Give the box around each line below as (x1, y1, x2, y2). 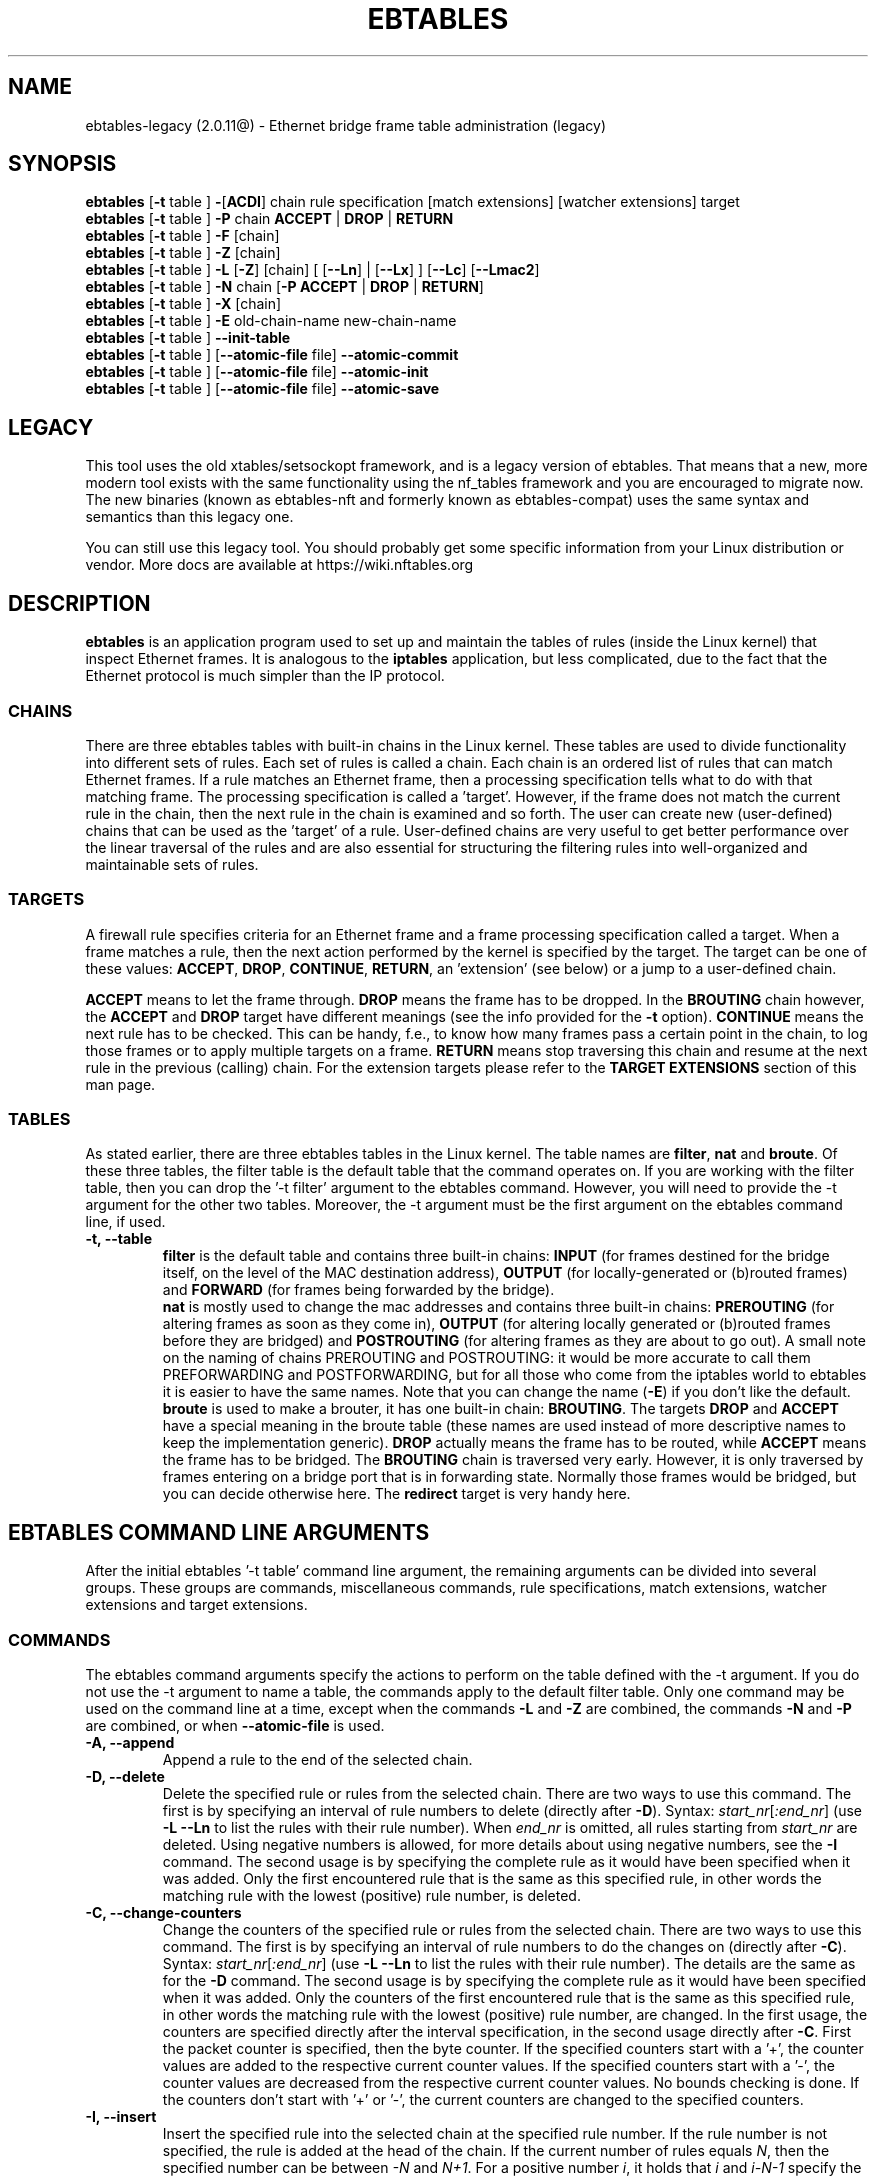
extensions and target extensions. (85, 1596, 308, 1614)
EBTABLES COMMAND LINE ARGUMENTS (8, 1519, 430, 1545)
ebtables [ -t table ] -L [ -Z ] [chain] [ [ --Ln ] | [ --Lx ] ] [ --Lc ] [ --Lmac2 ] (85, 261, 540, 279)
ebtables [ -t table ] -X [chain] (85, 295, 282, 313)
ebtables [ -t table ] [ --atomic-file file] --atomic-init (85, 363, 429, 381)
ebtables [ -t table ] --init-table (85, 329, 291, 347)
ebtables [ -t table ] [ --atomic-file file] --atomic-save (85, 380, 440, 398)
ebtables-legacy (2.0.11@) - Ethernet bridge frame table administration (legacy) (85, 116, 607, 134)
